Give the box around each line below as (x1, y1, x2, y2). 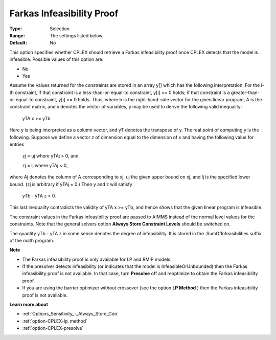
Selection (50, 26, 70, 32)
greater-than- (231, 89, 260, 96)
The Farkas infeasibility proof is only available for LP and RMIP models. (22, 256, 172, 262)
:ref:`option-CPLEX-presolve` (22, 325, 84, 331)
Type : (9, 26, 22, 32)
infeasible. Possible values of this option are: (9, 56, 104, 62)
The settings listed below (50, 32, 103, 38)
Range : (9, 32, 25, 38)
